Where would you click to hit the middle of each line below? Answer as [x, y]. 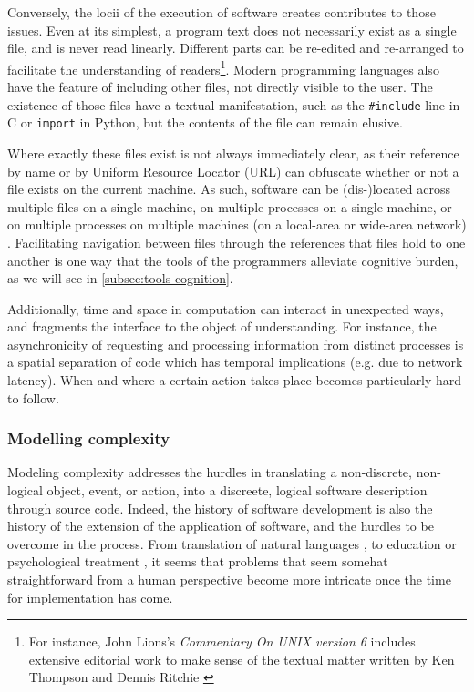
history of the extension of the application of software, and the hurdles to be [221, 526]
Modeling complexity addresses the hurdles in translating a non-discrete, [210, 472]
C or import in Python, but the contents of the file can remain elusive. [205, 122]
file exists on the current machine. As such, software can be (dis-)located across [229, 189]
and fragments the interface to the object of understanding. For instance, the [222, 326]
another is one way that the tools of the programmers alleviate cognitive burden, [233, 260]
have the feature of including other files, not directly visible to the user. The [220, 87]
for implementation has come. [90, 597]
